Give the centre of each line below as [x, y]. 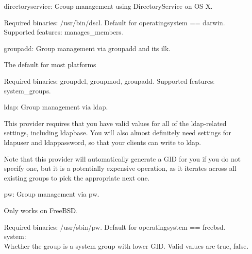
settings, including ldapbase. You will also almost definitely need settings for [118, 133]
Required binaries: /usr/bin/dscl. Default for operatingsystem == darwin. [115, 22]
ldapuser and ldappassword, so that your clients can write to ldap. [102, 142]
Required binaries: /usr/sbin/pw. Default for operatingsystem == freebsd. [115, 227]
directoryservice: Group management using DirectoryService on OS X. [108, 6]
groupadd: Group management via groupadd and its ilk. [87, 48]
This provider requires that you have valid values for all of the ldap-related [115, 123]
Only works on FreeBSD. [41, 210]
